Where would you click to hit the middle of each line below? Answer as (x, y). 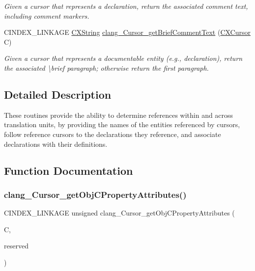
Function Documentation (69, 170)
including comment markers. (47, 15)
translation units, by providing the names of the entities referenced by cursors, (122, 124)
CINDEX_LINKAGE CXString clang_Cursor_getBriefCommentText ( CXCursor (127, 32)
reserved (16, 246)
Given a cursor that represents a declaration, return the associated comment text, (126, 6)
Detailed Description (58, 94)
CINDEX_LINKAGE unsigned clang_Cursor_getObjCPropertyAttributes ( (119, 213)
